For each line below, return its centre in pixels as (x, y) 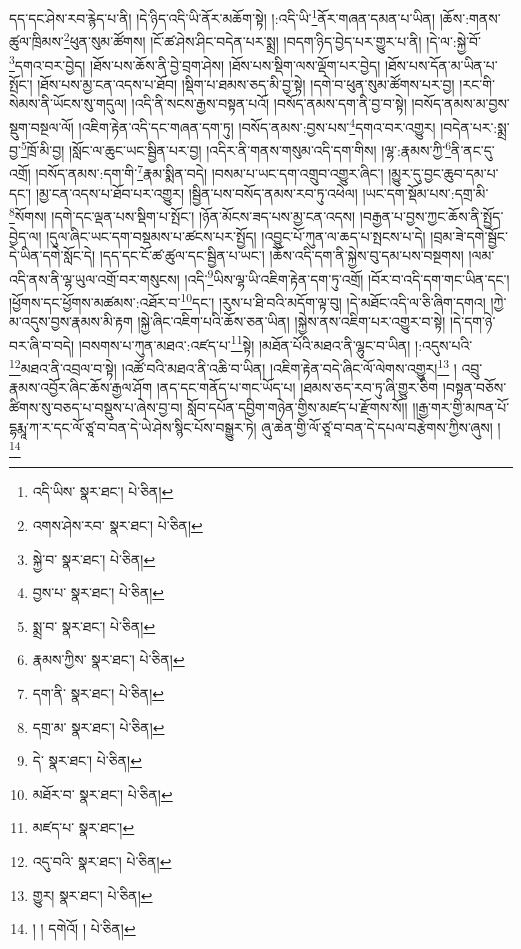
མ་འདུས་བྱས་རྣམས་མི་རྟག (71, 321)
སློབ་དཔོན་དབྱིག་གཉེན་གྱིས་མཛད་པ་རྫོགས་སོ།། (297, 406)
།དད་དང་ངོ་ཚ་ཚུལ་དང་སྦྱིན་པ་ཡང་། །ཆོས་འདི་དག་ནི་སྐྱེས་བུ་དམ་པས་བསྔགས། (281, 255)
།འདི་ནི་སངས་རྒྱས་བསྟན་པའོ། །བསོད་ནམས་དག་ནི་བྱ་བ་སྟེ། (269, 103)
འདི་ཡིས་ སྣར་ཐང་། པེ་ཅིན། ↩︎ (103, 491)
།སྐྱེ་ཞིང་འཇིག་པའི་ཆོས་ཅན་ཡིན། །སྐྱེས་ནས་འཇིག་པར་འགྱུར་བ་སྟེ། (291, 321)
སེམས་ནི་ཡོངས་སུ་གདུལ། (68, 103)
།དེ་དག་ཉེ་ (472, 321)
